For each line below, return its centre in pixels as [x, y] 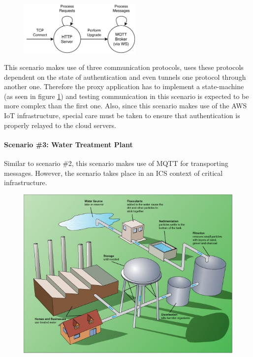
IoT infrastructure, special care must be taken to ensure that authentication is [122, 115]
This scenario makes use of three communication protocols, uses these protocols [124, 67]
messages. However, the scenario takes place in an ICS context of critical [113, 173]
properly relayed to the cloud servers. [60, 125]
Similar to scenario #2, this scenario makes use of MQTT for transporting [116, 163]
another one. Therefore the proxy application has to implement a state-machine [124, 86]
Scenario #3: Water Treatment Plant [68, 144]
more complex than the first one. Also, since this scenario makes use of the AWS [126, 106]
